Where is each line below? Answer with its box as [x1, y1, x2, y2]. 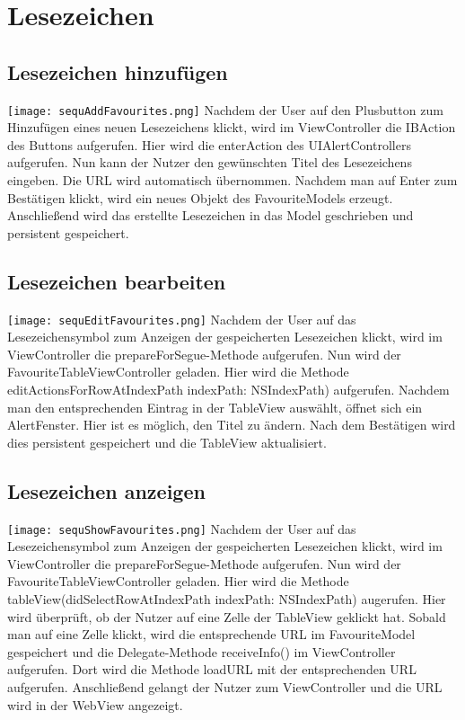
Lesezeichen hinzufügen [7, 58, 228, 85]
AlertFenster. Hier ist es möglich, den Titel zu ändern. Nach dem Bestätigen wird [7, 415, 456, 434]
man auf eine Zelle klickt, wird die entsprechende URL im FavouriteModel [7, 625, 416, 644]
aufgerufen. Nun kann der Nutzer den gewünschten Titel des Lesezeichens [7, 153, 412, 172]
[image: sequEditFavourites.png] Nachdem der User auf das [7, 309, 356, 328]
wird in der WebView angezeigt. [7, 695, 183, 714]
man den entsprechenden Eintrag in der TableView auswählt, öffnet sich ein [7, 397, 423, 416]
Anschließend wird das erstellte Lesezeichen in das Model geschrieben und [7, 206, 414, 225]
